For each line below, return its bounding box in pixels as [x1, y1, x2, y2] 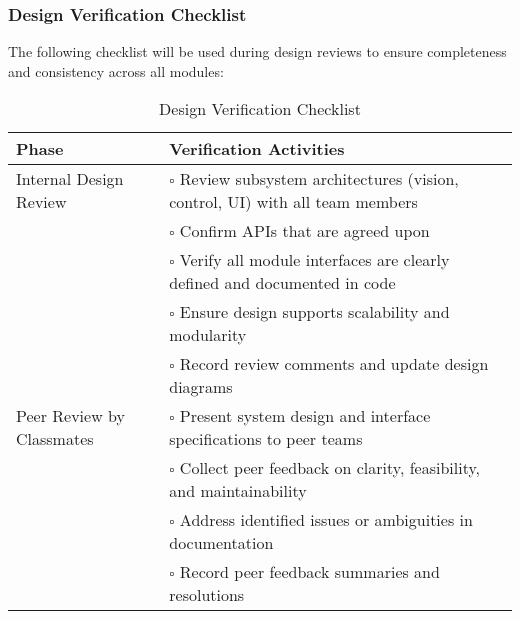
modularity [169, 323, 247, 347]
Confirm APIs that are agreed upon [179, 219, 430, 243]
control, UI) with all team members [169, 190, 418, 214]
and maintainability [169, 479, 307, 503]
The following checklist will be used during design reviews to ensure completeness [8, 41, 507, 62]
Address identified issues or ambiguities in [179, 508, 473, 532]
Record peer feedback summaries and [179, 560, 440, 584]
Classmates [16, 427, 94, 451]
